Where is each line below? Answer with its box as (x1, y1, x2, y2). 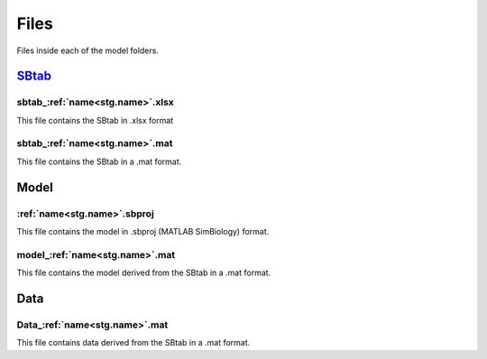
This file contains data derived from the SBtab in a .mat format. (16, 337, 251, 348)
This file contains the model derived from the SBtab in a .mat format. (16, 267, 271, 279)
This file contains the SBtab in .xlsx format (16, 115, 174, 125)
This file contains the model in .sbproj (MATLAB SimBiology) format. (16, 226, 270, 236)
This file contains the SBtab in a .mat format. (16, 156, 182, 167)
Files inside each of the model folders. (16, 45, 160, 56)
